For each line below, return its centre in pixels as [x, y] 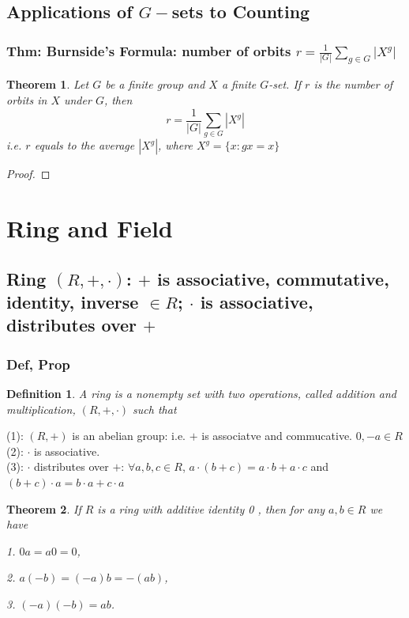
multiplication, [41, 409]
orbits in [27, 99]
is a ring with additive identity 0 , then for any [211, 508]
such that [155, 409]
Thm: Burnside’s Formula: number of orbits [149, 50]
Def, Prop [38, 364]
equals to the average [84, 145]
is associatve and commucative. [277, 436]
